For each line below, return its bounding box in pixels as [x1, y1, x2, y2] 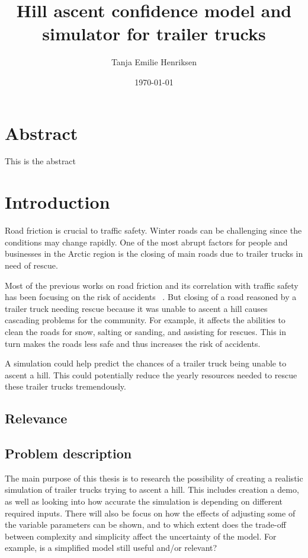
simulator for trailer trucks [42, 21, 266, 46]
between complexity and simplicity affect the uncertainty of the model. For [5, 530, 277, 542]
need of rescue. [5, 259, 58, 271]
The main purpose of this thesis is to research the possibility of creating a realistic [5, 471, 303, 484]
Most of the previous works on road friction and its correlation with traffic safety [5, 279, 299, 291]
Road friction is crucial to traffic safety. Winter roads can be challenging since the [5, 224, 302, 237]
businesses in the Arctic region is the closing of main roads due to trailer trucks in [5, 247, 303, 260]
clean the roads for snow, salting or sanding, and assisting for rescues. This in [5, 325, 287, 337]
